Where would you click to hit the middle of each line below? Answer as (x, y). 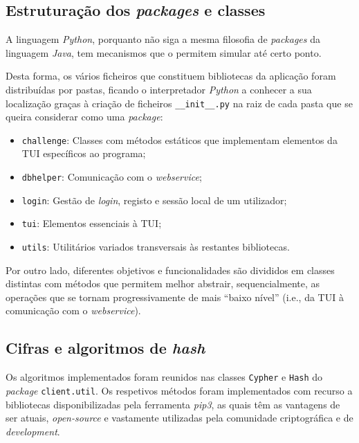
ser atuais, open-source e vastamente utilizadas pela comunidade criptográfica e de (179, 418)
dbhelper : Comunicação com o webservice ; (112, 177)
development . (33, 431)
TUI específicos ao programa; (84, 153)
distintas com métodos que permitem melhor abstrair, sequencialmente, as (163, 283)
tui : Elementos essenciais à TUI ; (92, 223)
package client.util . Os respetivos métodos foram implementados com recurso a (179, 390)
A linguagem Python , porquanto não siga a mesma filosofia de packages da (163, 39)
